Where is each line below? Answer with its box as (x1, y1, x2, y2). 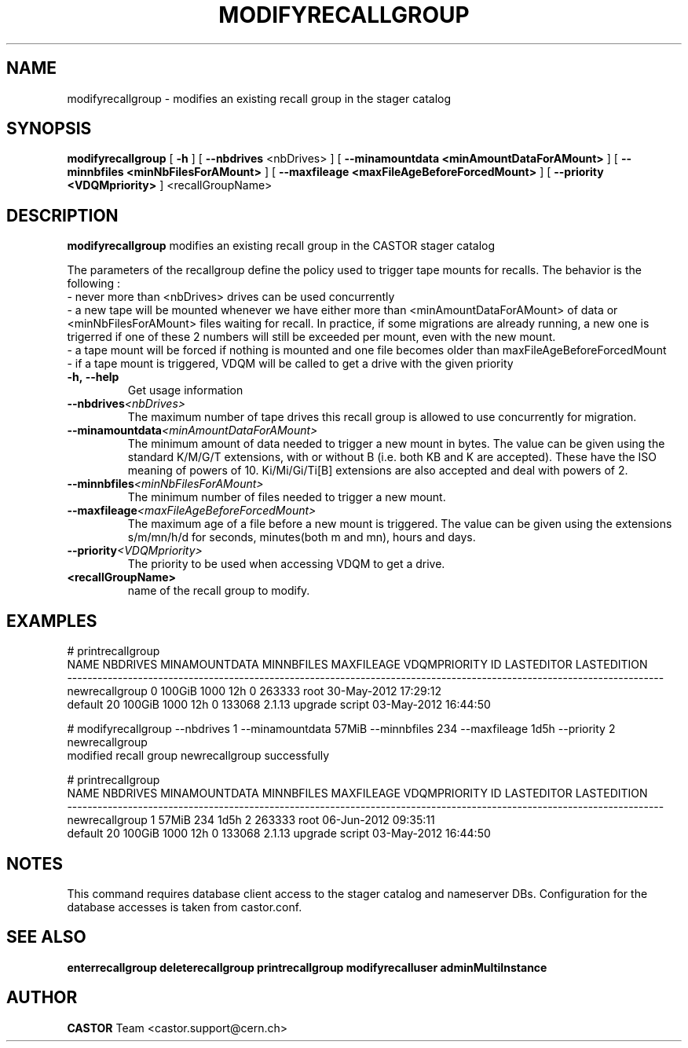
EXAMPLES (6, 610, 97, 631)
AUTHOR (6, 988, 78, 1008)
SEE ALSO (6, 927, 86, 947)
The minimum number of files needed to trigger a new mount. (127, 490, 446, 504)
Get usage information (127, 383, 243, 398)
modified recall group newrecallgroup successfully (67, 749, 330, 763)
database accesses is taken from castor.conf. (67, 900, 302, 914)
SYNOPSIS (6, 119, 92, 139)
